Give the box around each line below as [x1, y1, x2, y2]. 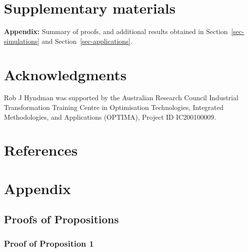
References [4, 140, 78, 160]
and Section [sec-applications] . [41, 36, 133, 46]
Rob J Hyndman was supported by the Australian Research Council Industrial [4, 92, 239, 103]
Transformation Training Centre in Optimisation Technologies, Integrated [4, 102, 224, 112]
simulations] [4, 36, 39, 46]
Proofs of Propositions [4, 212, 119, 227]
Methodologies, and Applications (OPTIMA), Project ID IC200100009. [4, 111, 216, 122]
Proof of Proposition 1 [4, 237, 94, 249]
